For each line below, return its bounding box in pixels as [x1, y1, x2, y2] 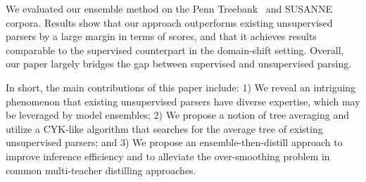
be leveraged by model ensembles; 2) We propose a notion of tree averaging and [6, 108, 350, 122]
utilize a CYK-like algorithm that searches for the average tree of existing [6, 121, 323, 136]
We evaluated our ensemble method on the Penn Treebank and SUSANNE [6, 1, 333, 15]
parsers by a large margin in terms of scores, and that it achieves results [6, 29, 317, 44]
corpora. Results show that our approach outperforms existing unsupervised [6, 15, 333, 30]
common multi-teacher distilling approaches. [6, 162, 196, 177]
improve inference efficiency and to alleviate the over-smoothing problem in [6, 148, 330, 163]
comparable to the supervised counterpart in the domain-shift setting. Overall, [6, 42, 344, 57]
